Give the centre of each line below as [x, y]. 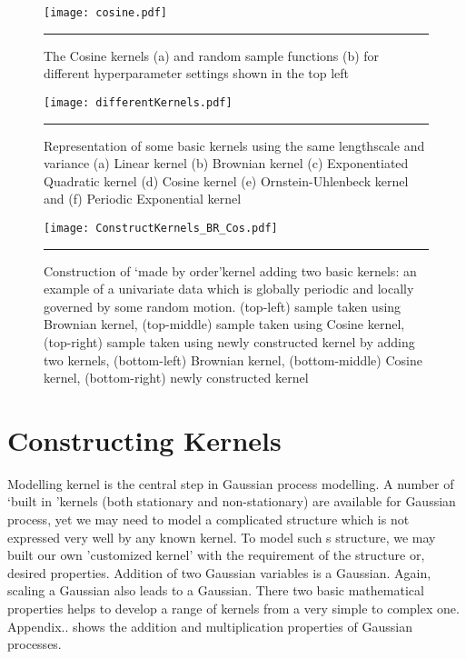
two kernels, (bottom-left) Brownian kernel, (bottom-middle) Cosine [233, 359]
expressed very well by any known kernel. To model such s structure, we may [222, 537]
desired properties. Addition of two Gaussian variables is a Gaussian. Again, [219, 572]
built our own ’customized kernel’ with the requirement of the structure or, [216, 555]
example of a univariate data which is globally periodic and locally [229, 289]
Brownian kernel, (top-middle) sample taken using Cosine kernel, [224, 324]
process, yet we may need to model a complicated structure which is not [208, 519]
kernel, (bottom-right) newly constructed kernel [176, 378]
